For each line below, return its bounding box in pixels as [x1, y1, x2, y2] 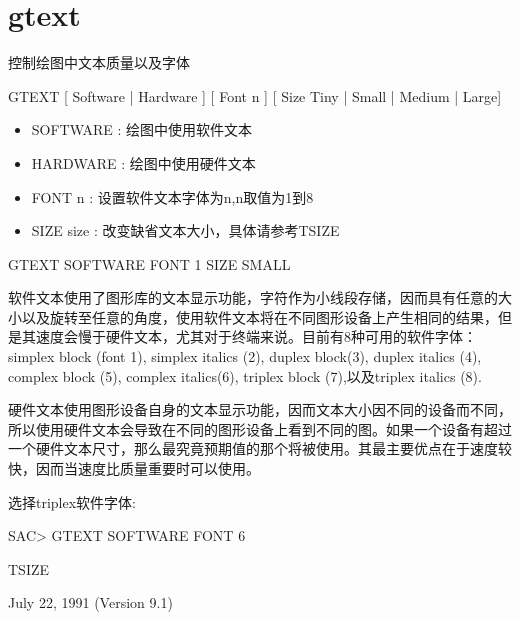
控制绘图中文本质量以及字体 [8, 52, 190, 73]
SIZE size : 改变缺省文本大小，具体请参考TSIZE [31, 220, 340, 241]
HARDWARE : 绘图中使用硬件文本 [31, 152, 256, 173]
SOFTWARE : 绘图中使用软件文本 [31, 119, 253, 140]
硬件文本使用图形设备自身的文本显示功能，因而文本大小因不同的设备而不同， [8, 399, 512, 420]
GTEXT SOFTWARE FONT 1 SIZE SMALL [8, 253, 291, 274]
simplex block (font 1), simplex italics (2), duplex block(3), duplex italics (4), [8, 346, 482, 367]
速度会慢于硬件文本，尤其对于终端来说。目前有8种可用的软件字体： [35, 326, 477, 347]
